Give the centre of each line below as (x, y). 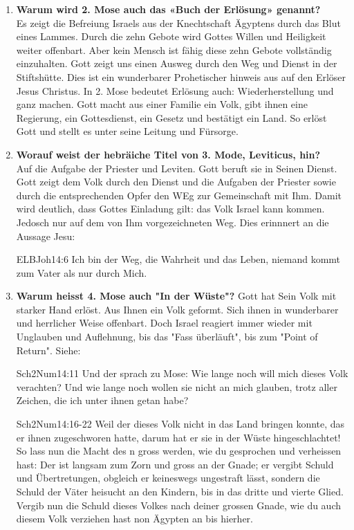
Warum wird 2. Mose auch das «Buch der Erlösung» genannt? (168, 9)
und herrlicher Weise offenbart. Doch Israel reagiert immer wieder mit (164, 323)
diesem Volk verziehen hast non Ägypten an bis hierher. (134, 519)
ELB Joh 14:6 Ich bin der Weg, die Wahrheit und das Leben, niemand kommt (178, 259)
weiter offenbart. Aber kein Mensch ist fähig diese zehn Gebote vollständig (174, 49)
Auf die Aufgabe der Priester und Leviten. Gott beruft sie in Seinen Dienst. (177, 168)
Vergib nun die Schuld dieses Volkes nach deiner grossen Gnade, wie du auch (179, 505)
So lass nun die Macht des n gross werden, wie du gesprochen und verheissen (179, 451)
